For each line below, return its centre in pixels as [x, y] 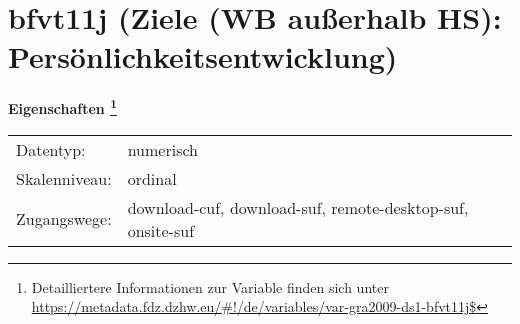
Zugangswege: [64, 219]
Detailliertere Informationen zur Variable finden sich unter [210, 286]
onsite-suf [161, 230]
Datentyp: [51, 149]
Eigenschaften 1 [62, 106]
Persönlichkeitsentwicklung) [203, 56]
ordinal [152, 178]
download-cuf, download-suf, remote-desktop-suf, [298, 207]
